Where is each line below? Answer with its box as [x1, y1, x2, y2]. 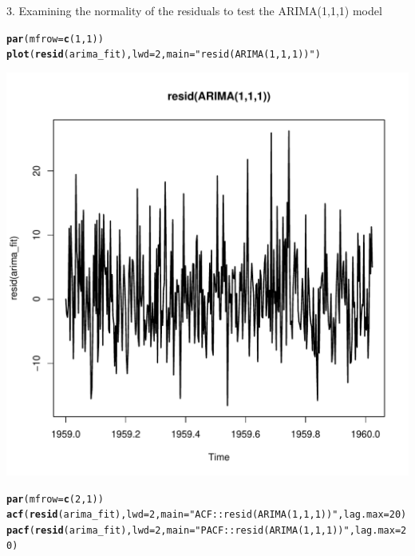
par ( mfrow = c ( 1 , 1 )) [6, 33, 104, 45]
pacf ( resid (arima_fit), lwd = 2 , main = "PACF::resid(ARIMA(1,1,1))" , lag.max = [6, 524, 401, 536]
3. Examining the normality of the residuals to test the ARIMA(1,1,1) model [6, 2, 382, 18]
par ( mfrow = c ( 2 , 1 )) [6, 493, 104, 505]
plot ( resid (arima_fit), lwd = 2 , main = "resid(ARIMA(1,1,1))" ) [6, 49, 321, 61]
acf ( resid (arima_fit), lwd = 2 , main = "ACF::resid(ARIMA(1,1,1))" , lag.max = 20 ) [6, 509, 407, 521]
